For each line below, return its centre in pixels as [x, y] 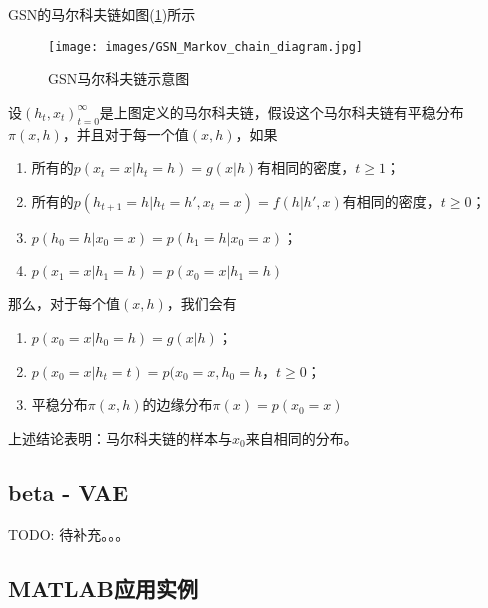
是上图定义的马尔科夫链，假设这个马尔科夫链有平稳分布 [281, 111]
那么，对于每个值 [64, 303]
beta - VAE [68, 491]
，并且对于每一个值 [125, 133]
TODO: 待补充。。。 [69, 533]
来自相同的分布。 [301, 437]
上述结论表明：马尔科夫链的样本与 [120, 437]
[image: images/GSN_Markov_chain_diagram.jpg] [205, 46]
